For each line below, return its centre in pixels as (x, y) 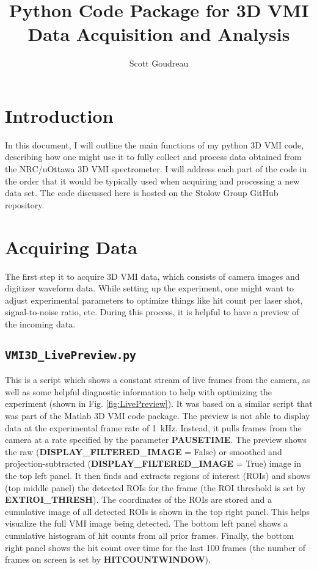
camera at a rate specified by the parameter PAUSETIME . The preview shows (156, 440)
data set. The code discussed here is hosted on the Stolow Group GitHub (142, 193)
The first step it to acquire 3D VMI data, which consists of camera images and (152, 276)
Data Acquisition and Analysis (159, 34)
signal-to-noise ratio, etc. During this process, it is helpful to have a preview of (152, 312)
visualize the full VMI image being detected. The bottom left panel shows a (147, 523)
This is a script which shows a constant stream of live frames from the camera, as (158, 380)
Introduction (59, 115)
